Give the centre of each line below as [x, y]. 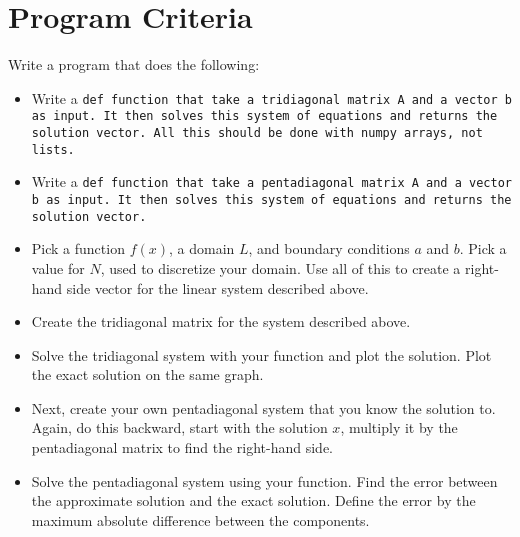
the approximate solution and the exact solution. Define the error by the [253, 500]
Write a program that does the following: [134, 64]
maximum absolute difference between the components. [200, 519]
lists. [53, 149]
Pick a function [78, 248]
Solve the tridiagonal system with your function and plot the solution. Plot [261, 354]
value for [58, 267]
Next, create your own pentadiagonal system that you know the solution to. [263, 407]
